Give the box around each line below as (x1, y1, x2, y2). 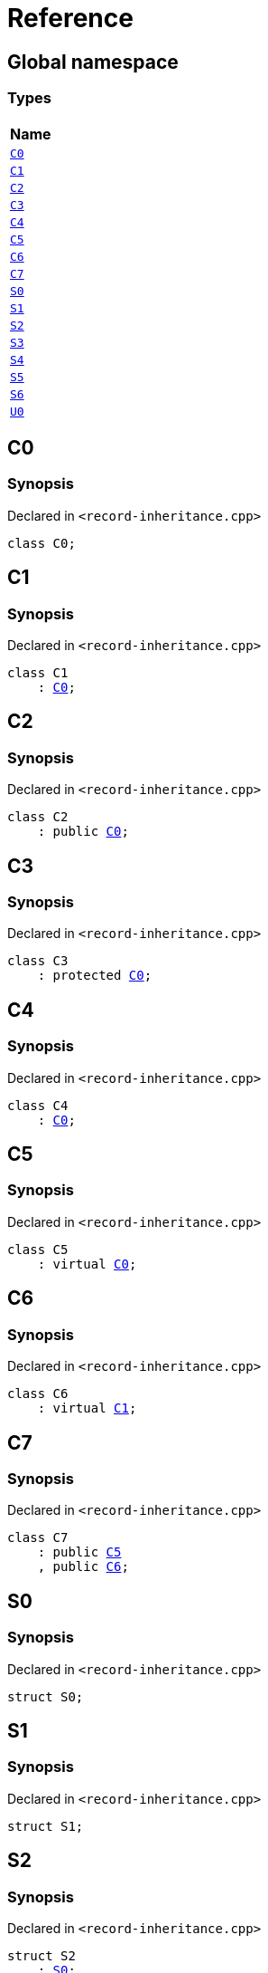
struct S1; (7, 1818, 84, 1834)
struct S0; (7, 1689, 84, 1704)
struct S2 (7, 1948, 76, 1963)
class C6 (7, 1386, 69, 1402)
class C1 (7, 665, 69, 680)
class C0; (7, 535, 76, 551)
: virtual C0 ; (37, 1256, 137, 1271)
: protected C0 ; (37, 968, 152, 983)
